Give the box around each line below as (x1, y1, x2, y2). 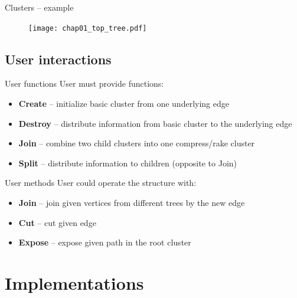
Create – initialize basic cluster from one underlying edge (18, 97, 229, 110)
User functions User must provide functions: (5, 77, 164, 90)
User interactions (5, 50, 112, 68)
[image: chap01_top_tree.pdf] (28, 24, 147, 32)
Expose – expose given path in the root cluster (18, 236, 191, 248)
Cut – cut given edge (18, 216, 96, 228)
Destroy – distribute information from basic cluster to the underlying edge (18, 117, 292, 129)
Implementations (5, 270, 144, 294)
